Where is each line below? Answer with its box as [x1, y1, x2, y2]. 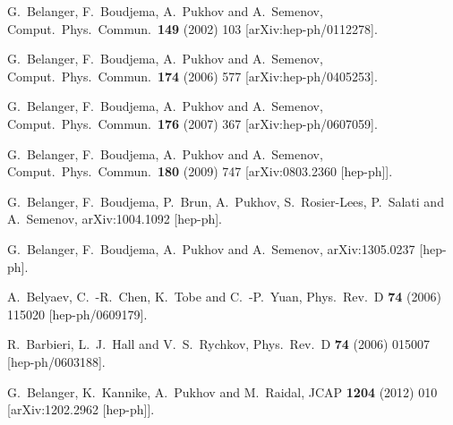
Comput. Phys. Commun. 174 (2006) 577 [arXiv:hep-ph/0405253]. [7, 66, 378, 85]
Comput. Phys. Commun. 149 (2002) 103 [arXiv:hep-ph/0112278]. [7, 19, 378, 38]
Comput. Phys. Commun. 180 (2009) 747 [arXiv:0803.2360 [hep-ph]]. [7, 162, 393, 181]
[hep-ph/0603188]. [7, 352, 106, 370]
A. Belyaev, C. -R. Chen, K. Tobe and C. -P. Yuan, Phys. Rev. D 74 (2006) [7, 287, 441, 306]
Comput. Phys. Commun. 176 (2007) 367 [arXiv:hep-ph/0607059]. [7, 114, 378, 132]
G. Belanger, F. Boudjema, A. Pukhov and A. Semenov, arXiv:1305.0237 [7, 239, 415, 258]
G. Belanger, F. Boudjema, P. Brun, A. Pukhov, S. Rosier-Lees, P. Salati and [7, 191, 444, 210]
